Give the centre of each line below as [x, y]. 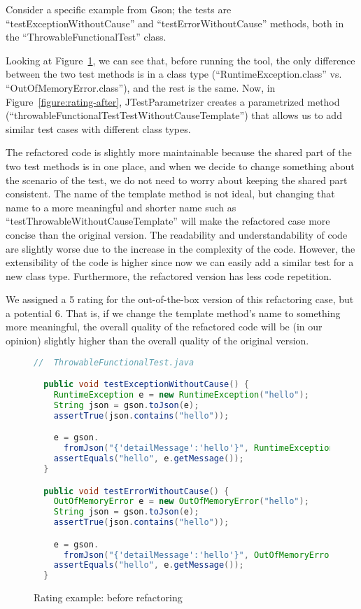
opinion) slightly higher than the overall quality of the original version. [157, 341]
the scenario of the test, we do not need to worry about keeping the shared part [177, 180]
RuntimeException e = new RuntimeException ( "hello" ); [181, 395]
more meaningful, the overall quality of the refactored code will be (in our [164, 327]
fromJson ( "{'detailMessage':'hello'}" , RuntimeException [199, 448]
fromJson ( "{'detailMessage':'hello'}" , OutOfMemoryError [199, 555]
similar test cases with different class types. [98, 128]
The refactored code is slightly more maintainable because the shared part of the [179, 152]
